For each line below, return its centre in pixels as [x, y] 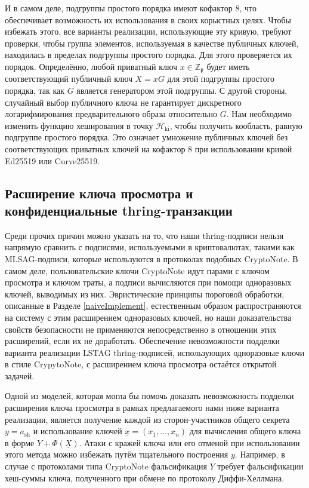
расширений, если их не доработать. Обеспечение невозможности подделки [143, 341]
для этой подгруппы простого [221, 79]
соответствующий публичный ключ [69, 79]
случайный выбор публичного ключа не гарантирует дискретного [123, 102]
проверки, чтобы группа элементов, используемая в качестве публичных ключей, [152, 43]
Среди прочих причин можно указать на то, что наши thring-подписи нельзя [144, 235]
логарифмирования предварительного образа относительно [111, 114]
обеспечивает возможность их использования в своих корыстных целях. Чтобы [148, 19]
